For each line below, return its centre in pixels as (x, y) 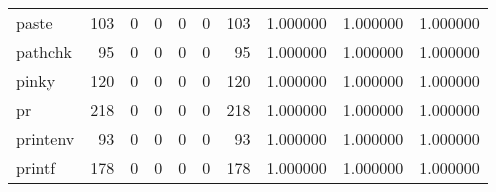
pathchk (44, 51)
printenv (45, 138)
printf (36, 167)
